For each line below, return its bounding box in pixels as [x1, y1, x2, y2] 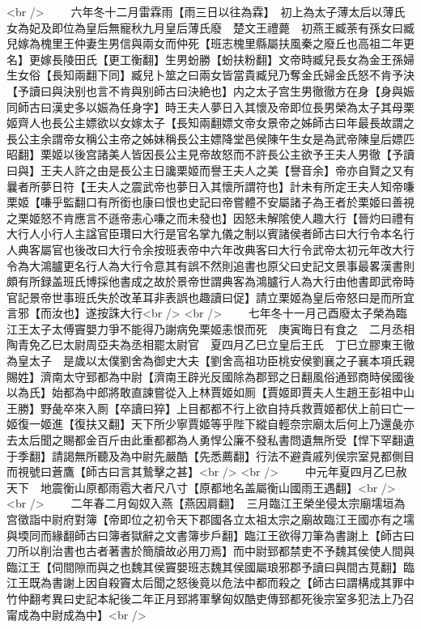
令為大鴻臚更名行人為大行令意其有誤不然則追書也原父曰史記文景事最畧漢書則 [6, 257, 415, 274]
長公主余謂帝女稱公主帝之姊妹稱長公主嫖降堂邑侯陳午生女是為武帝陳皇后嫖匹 [6, 130, 415, 147]
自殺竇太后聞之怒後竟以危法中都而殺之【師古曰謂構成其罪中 [96, 574, 415, 591]
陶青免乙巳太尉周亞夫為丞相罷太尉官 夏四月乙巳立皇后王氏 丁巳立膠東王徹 [6, 336, 415, 353]
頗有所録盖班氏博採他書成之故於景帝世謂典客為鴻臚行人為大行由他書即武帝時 [6, 273, 415, 290]
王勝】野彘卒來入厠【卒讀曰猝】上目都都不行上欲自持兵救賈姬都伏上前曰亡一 [6, 399, 415, 416]
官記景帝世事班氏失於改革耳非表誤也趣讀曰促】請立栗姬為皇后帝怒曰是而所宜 [6, 288, 415, 305]
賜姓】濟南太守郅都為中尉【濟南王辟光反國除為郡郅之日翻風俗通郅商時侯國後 [6, 368, 415, 385]
